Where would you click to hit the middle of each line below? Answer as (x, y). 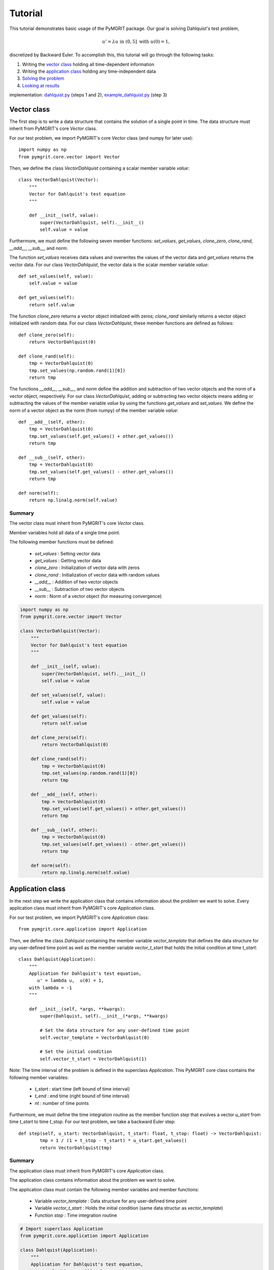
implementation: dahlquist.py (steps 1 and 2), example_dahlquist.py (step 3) (88, 95)
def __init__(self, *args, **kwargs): (77, 1009)
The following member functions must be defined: (62, 542)
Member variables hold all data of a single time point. (65, 532)
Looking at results (41, 85)
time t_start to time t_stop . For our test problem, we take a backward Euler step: (93, 1122)
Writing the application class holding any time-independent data (89, 71)
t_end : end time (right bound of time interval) (82, 1096)
